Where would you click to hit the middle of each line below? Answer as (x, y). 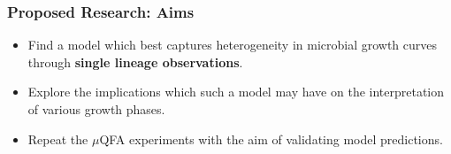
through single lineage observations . (135, 62)
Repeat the (58, 139)
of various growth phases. (96, 109)
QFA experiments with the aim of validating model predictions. (271, 139)
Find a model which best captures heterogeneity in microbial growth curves (233, 45)
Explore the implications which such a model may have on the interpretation (236, 92)
